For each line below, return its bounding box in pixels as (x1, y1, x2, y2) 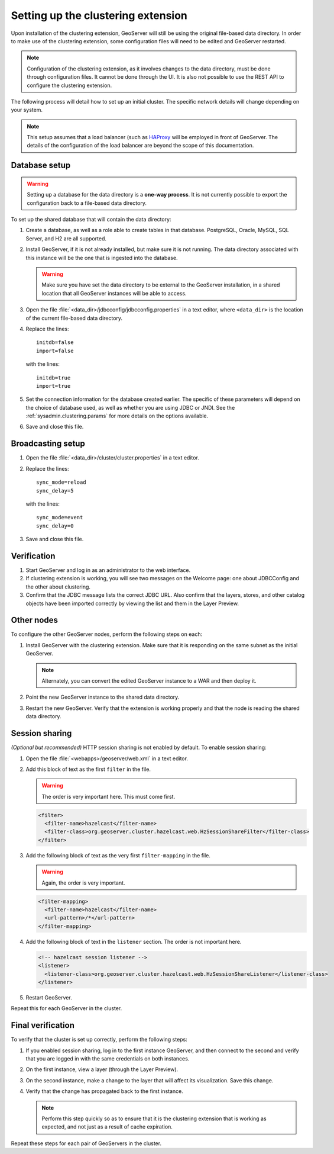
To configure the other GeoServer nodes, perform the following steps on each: (11, 631, 203, 638)
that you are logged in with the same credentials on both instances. (25, 1055, 190, 1062)
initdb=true (36, 374, 71, 381)
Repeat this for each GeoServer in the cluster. (11, 1005, 122, 1012)
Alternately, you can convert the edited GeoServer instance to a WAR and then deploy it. (41, 677, 257, 684)
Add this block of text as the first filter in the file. (25, 766, 151, 773)
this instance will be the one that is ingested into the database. (25, 254, 178, 261)
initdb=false (36, 339, 74, 346)
